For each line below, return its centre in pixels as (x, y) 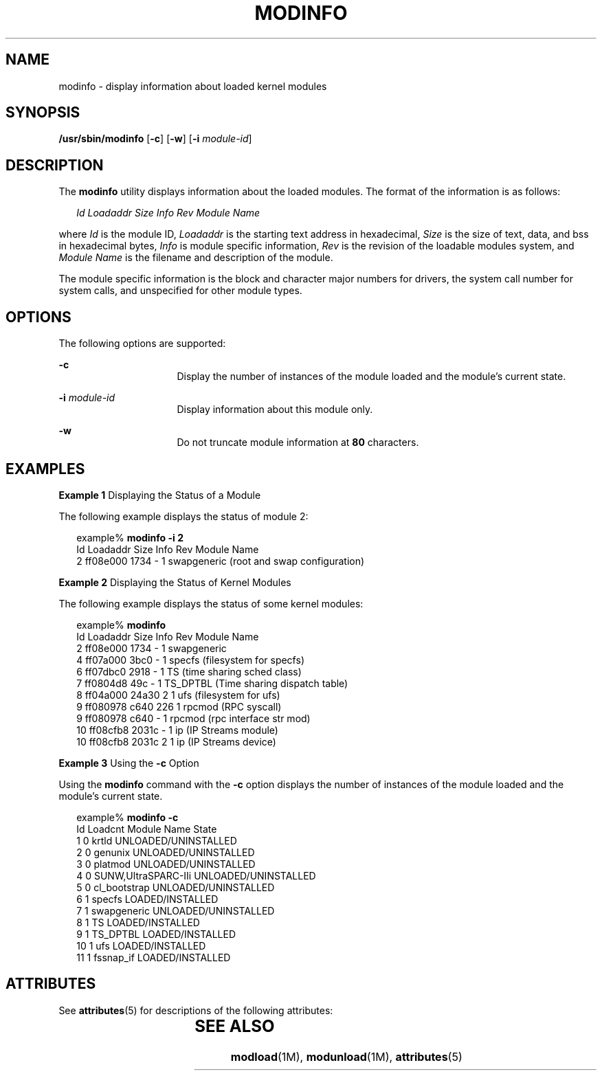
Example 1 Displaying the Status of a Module (160, 495)
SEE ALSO (235, 1026)
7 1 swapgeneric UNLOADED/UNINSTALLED (176, 910)
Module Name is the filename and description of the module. (196, 258)
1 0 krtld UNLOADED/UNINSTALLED (157, 840)
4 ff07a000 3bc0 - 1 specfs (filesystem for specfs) (190, 660)
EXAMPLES (45, 469)
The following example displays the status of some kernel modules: (211, 603)
